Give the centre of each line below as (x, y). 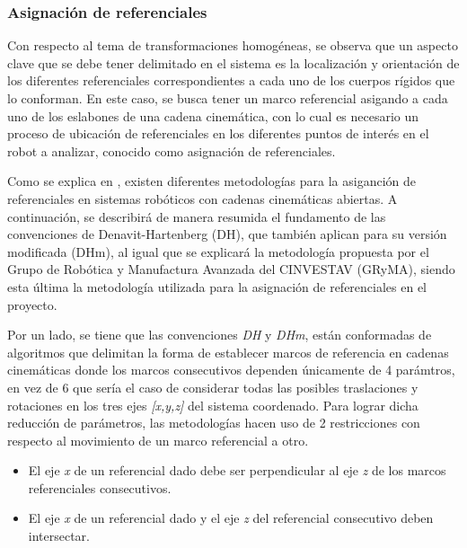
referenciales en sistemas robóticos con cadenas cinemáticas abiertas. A (203, 198)
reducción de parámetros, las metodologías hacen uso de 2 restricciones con (214, 423)
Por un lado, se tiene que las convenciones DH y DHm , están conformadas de (220, 335)
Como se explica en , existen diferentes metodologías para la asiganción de (212, 181)
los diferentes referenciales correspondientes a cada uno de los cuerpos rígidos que (231, 80)
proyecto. (32, 304)
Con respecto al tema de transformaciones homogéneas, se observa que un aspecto (233, 45)
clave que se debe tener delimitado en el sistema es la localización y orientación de (233, 62)
